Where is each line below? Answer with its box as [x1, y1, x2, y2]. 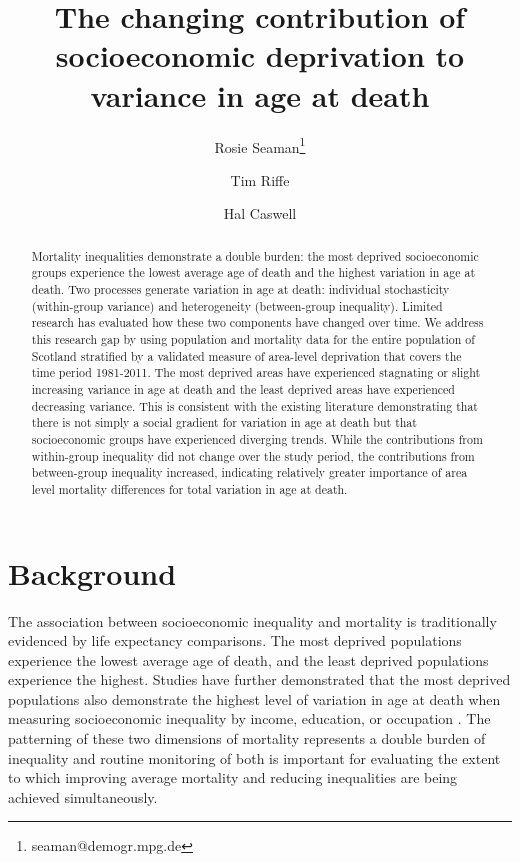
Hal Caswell [223, 203, 297, 224]
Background [8, 552, 177, 593]
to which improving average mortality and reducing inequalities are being [8, 767, 458, 788]
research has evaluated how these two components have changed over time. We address [31, 314, 484, 331]
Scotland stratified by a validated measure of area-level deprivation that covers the [31, 347, 462, 364]
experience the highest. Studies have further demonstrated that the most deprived [8, 669, 511, 690]
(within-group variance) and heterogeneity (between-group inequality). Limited [31, 297, 443, 314]
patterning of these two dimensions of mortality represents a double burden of [8, 728, 486, 749]
